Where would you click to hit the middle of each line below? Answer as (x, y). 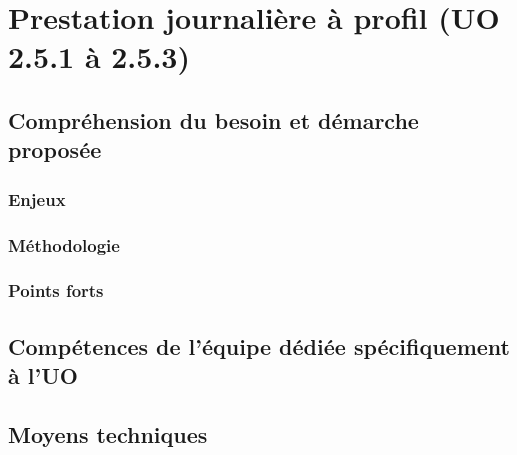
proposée (55, 149)
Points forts (56, 290)
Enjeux (37, 198)
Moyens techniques (108, 433)
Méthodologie (64, 244)
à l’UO (43, 375)
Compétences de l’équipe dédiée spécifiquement (259, 345)
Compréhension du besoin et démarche (213, 119)
